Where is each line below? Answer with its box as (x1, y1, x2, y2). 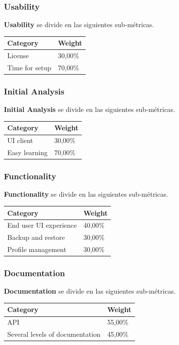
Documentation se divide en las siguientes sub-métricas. (4, 286, 176, 296)
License (7, 50, 29, 61)
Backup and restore (7, 232, 65, 242)
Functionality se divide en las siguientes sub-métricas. (4, 189, 168, 199)
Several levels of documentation (7, 329, 101, 339)
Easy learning (7, 147, 48, 157)
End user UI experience (7, 220, 77, 230)
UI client (7, 135, 33, 145)
